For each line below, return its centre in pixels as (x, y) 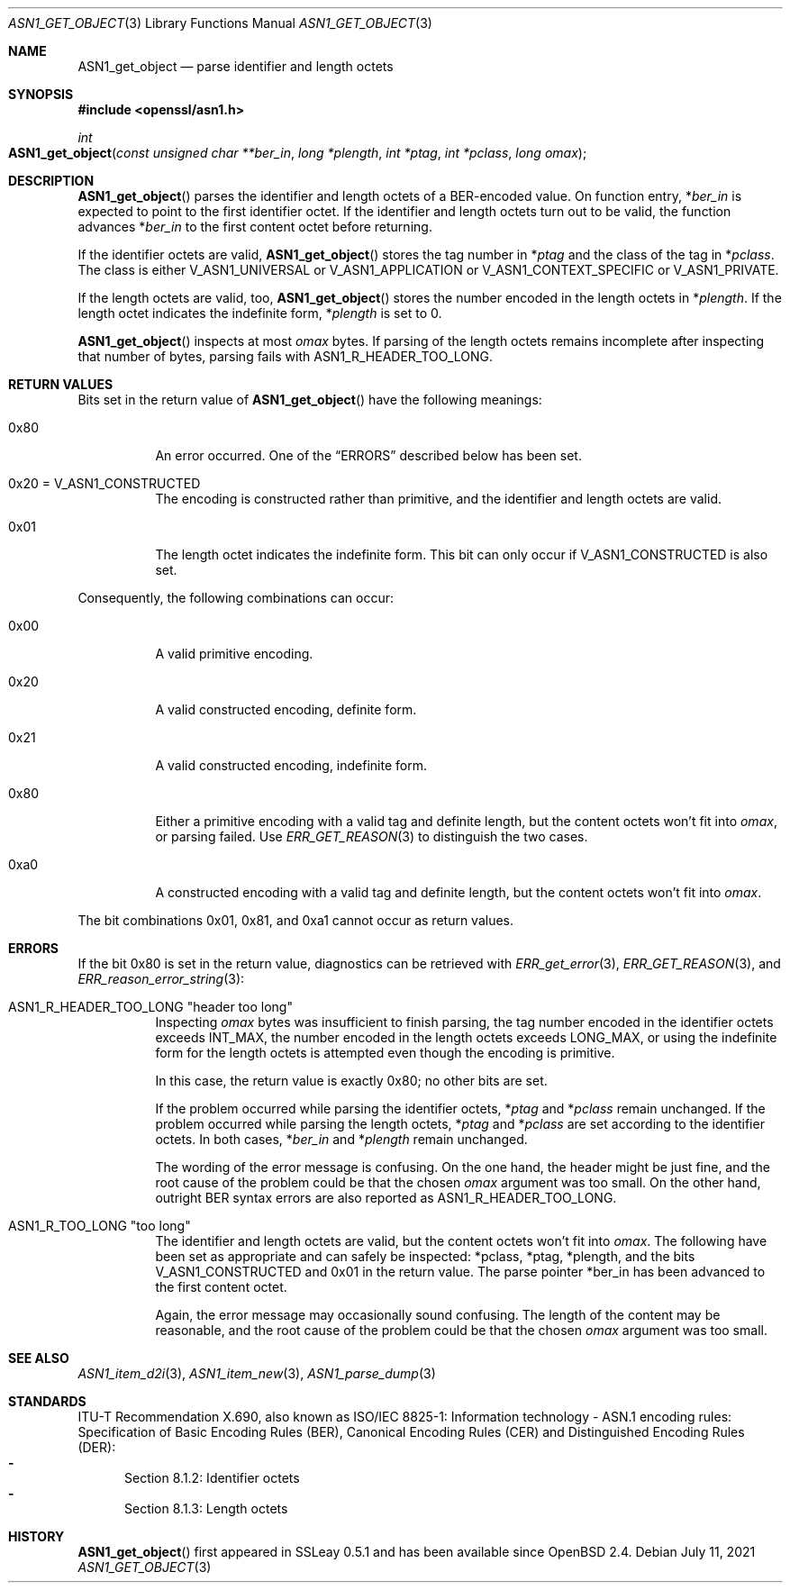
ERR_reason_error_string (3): (161, 979)
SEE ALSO (39, 1358)
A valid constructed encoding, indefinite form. (291, 765)
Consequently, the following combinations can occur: (236, 598)
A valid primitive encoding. (234, 654)
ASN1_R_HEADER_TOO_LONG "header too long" (150, 1007)
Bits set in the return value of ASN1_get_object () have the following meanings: (310, 400)
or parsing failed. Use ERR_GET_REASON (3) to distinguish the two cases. (372, 836)
